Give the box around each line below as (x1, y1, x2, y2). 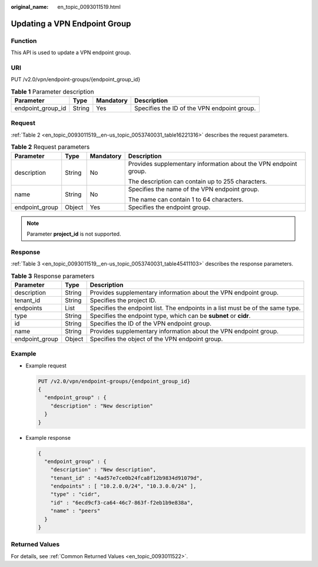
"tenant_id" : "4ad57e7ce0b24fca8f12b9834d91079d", (50, 475, 203, 481)
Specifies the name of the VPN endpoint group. (128, 185, 260, 193)
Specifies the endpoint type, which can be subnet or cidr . (90, 311, 251, 320)
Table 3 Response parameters (11, 271, 95, 280)
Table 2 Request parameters (11, 143, 90, 151)
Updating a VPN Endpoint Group (11, 18, 131, 29)
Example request (25, 362, 67, 369)
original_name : (11, 4, 49, 10)
